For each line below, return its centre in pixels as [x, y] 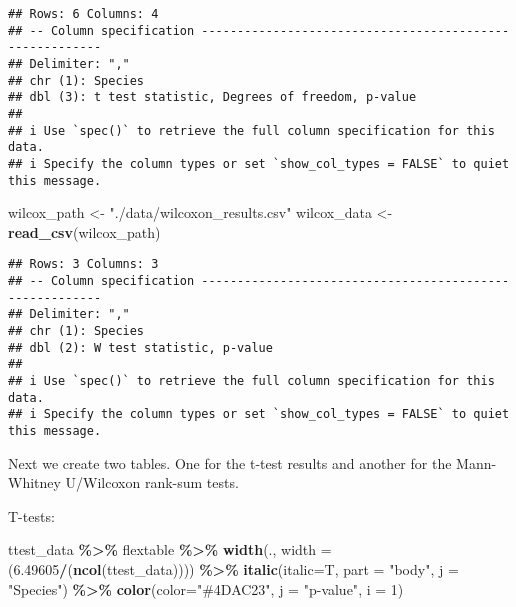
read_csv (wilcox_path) [84, 231]
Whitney [34, 482]
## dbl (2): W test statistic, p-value [140, 347]
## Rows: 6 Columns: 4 [83, 14]
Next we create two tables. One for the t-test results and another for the [230, 462]
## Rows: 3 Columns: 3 [83, 264]
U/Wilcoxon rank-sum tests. [152, 482]
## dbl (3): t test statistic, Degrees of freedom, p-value [212, 97]
